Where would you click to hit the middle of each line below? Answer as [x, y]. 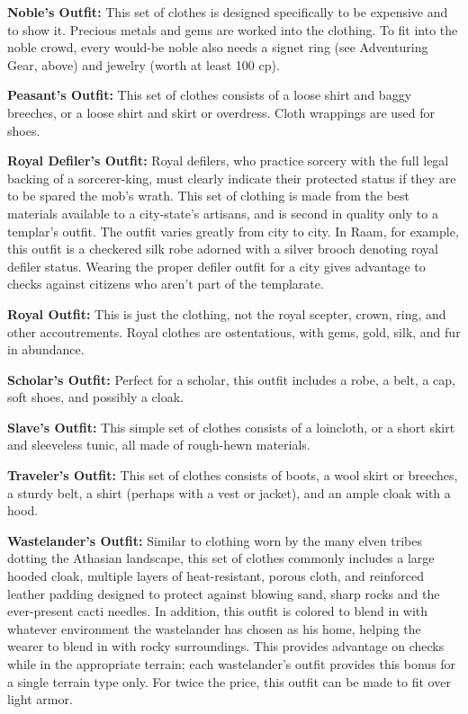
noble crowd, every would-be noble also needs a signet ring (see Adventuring [218, 47]
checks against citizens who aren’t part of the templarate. [166, 284]
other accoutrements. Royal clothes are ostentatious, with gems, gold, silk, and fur [234, 331]
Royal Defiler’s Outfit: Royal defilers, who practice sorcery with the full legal [228, 161]
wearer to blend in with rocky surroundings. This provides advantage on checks [226, 646]
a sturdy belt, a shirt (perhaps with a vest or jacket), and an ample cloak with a [229, 492]
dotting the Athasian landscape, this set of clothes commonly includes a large [221, 558]
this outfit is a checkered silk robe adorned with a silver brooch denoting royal [223, 249]
